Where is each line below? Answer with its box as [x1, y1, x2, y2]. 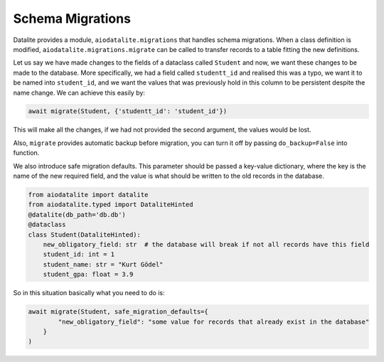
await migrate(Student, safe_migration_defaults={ [28, 308, 209, 316]
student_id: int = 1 [43, 250, 115, 259]
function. [13, 149, 40, 157]
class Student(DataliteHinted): [28, 230, 142, 238]
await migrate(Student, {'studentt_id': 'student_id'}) [28, 107, 228, 115]
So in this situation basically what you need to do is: [13, 289, 165, 297]
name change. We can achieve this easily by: [13, 88, 146, 97]
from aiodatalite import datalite [28, 191, 149, 199]
